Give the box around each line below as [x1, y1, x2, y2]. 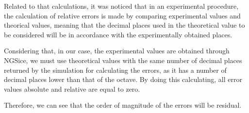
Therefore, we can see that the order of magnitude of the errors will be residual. [4, 100, 242, 110]
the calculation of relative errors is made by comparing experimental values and [4, 10, 241, 20]
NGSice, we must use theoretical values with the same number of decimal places [4, 55, 242, 65]
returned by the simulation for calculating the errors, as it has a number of [4, 65, 227, 75]
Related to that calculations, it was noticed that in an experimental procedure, [4, 1, 239, 11]
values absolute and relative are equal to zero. [4, 83, 140, 94]
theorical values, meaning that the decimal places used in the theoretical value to [4, 20, 245, 30]
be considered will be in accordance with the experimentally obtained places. [4, 29, 232, 39]
